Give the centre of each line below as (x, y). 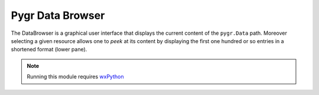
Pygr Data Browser (58, 15)
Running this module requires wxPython (75, 77)
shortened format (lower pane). (49, 50)
